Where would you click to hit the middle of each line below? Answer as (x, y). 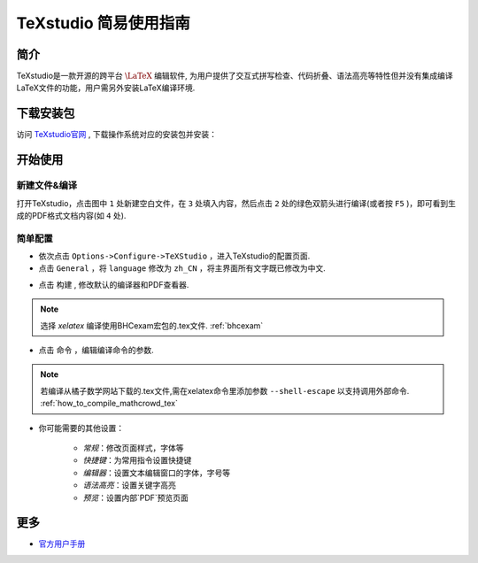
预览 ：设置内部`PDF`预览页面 (136, 497)
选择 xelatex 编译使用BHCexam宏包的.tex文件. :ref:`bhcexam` (152, 325)
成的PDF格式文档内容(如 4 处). (71, 215)
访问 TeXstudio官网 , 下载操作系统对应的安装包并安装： (116, 135)
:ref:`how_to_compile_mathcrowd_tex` (109, 404)
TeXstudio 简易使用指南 (103, 23)
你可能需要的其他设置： (81, 428)
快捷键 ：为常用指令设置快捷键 (137, 460)
